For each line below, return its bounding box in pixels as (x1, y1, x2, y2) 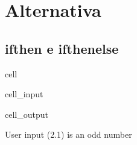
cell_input (5, 88, 43, 100)
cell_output (5, 108, 48, 120)
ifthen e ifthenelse (5, 39, 119, 57)
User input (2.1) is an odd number (5, 128, 132, 141)
